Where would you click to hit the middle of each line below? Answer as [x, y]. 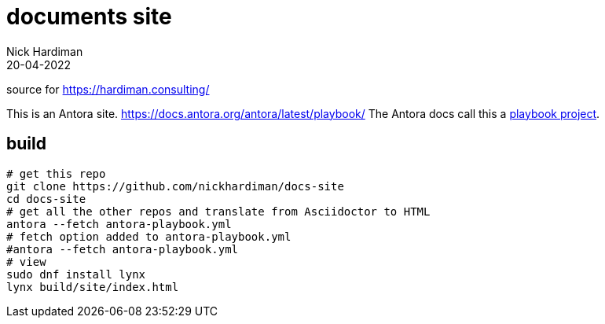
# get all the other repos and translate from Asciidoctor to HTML [218, 211]
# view [26, 261]
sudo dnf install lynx [76, 274]
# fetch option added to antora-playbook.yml [149, 236]
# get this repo [56, 173]
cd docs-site [46, 199]
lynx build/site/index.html [93, 287]
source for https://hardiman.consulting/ [108, 89]
